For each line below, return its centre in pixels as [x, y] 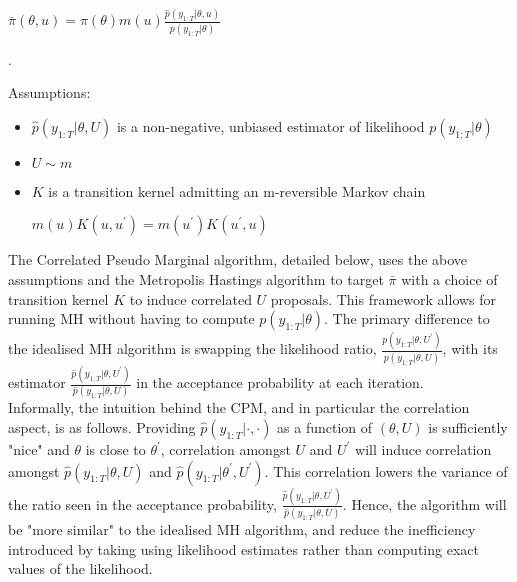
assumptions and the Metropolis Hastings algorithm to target [196, 279]
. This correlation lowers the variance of [386, 470]
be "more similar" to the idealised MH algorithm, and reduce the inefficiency [242, 529]
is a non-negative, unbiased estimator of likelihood [270, 125]
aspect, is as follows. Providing [102, 427]
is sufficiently [468, 427]
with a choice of [449, 279]
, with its [470, 348]
